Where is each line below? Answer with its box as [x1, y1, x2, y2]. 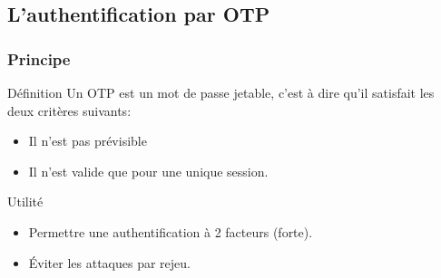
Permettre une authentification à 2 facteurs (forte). [28, 222, 313, 241]
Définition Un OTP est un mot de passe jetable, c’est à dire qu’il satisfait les [7, 83, 435, 101]
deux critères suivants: [7, 101, 132, 120]
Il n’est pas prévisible [28, 131, 147, 150]
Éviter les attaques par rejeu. [28, 253, 191, 272]
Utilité [7, 192, 44, 211]
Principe [7, 47, 71, 70]
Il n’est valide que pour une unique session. [28, 161, 269, 180]
